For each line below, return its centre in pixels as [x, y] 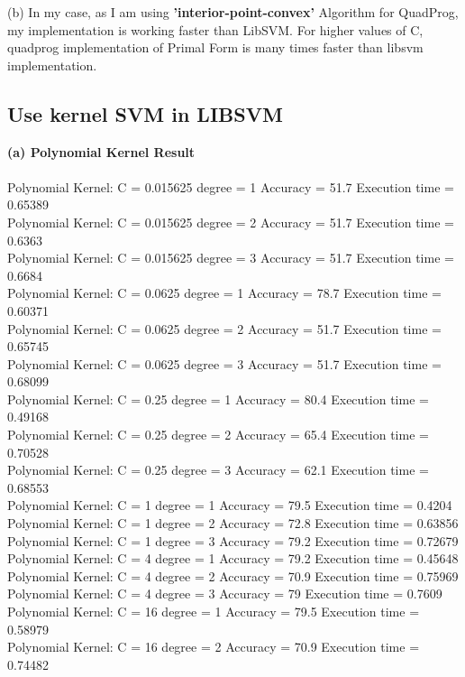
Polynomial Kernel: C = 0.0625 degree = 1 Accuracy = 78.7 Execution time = [224, 293]
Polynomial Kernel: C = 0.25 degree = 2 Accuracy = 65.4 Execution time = [218, 435]
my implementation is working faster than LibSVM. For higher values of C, [215, 29]
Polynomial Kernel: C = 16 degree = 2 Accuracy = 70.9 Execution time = [214, 647]
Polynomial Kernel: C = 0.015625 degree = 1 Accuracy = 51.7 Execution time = [231, 186]
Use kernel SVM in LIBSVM [145, 113]
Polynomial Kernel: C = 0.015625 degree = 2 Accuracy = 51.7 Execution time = [231, 222]
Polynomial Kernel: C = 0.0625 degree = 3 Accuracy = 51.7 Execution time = [224, 363]
